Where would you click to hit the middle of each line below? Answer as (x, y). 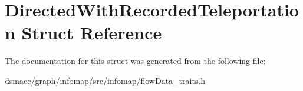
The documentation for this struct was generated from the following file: (135, 61)
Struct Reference (92, 33)
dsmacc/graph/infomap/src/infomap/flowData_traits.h (105, 80)
